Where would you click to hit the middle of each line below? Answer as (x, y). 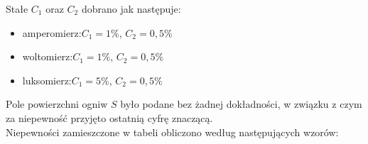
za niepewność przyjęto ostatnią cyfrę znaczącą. (109, 117)
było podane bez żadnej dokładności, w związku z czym (241, 104)
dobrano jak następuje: (131, 9)
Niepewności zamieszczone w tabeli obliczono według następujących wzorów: (172, 132)
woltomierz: (48, 56)
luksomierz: (47, 80)
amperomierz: (52, 32)
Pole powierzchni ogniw (57, 104)
